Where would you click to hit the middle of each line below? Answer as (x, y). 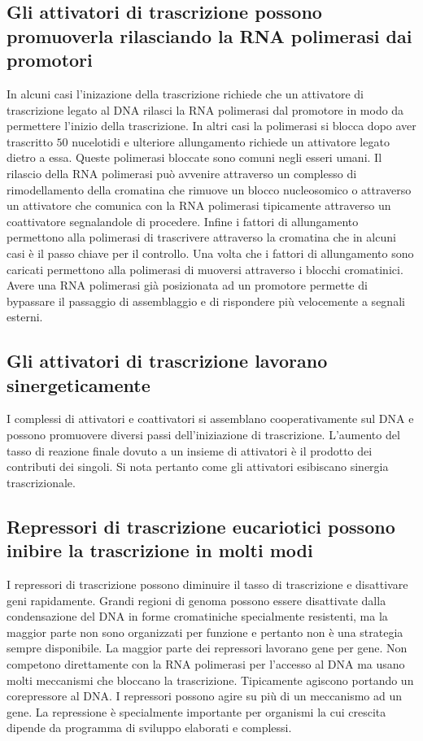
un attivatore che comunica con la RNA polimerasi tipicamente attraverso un (199, 205)
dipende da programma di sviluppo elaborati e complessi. (149, 728)
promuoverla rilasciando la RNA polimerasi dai (209, 35)
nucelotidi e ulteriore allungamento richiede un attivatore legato (231, 141)
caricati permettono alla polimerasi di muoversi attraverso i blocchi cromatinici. (205, 269)
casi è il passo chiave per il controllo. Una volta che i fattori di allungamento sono (210, 253)
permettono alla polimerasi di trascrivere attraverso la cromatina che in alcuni (201, 237)
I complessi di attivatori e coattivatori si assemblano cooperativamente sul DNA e (210, 418)
